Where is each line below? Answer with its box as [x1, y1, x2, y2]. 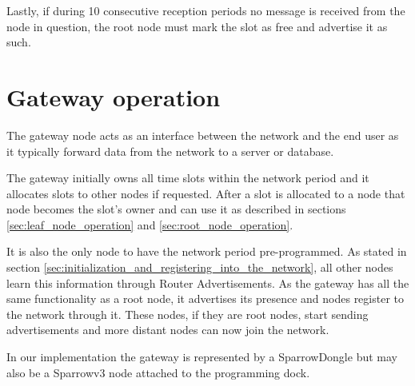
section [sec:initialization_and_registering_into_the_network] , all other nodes [6, 259, 393, 276]
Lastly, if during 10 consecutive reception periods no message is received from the [6, 2, 405, 18]
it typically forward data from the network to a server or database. [6, 142, 334, 159]
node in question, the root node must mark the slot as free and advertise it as [6, 18, 388, 34]
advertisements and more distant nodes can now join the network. [6, 321, 329, 338]
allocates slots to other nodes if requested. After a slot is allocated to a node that [6, 185, 405, 201]
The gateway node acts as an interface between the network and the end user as [6, 126, 399, 143]
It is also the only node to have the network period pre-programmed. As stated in [6, 243, 407, 260]
